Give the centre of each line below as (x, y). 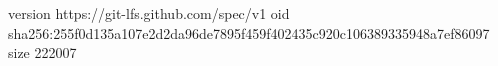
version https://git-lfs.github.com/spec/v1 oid (149, 13)
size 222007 (42, 52)
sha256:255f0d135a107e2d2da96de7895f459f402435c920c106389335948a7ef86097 (249, 32)
